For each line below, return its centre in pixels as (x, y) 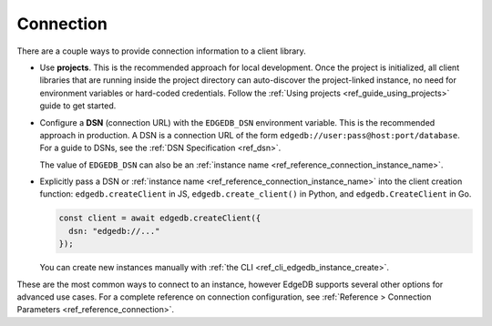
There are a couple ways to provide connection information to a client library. (162, 51)
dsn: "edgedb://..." (114, 231)
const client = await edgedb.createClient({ (160, 218)
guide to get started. (78, 106)
